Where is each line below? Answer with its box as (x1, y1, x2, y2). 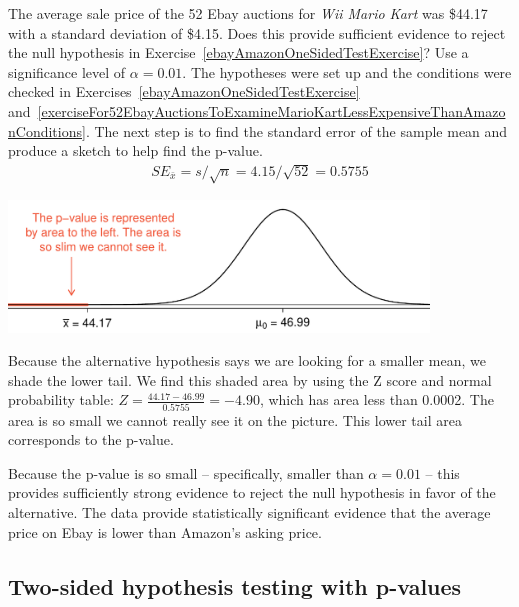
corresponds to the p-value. (8, 429, 174, 450)
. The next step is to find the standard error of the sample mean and (85, 120, 508, 141)
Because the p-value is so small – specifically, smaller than (8, 462, 364, 483)
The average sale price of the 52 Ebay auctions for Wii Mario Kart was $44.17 (8, 3, 488, 23)
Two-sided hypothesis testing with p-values (8, 570, 462, 601)
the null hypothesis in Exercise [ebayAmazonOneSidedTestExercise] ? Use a (8, 42, 469, 63)
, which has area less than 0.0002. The (259, 389, 494, 410)
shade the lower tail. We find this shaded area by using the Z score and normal (8, 369, 492, 390)
